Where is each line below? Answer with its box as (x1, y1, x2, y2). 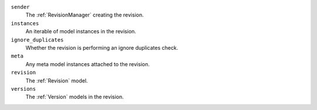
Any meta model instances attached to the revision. (25, 60, 150, 67)
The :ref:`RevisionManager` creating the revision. (25, 12, 144, 19)
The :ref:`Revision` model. (25, 77, 88, 84)
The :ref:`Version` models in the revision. (25, 94, 124, 101)
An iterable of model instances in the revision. (25, 28, 136, 35)
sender (11, 4, 30, 10)
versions (11, 85, 36, 92)
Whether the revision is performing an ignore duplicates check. (25, 44, 178, 51)
